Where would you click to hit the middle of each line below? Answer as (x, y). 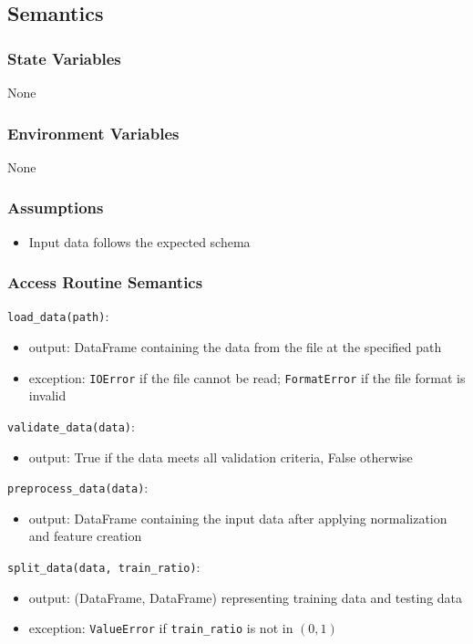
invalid (47, 395)
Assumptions (56, 208)
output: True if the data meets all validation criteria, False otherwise (221, 457)
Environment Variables (93, 133)
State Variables (64, 58)
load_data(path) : (58, 316)
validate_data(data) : (71, 426)
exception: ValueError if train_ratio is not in (161, 628)
